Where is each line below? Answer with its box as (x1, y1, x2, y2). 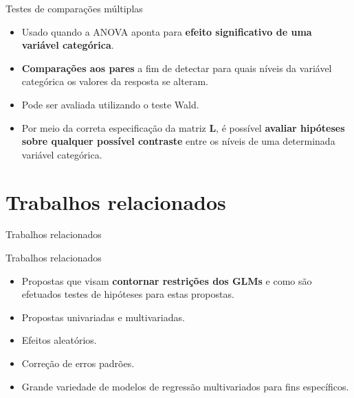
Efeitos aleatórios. (21, 333, 97, 347)
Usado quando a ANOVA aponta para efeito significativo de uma (21, 24, 312, 38)
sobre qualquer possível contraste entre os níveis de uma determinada (21, 134, 335, 148)
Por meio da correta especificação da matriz (21, 120, 206, 134)
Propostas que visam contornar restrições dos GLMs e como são (21, 273, 312, 288)
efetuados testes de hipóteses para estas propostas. (21, 287, 234, 301)
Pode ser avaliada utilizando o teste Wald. (21, 97, 199, 111)
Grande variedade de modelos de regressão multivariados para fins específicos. (21, 379, 349, 393)
